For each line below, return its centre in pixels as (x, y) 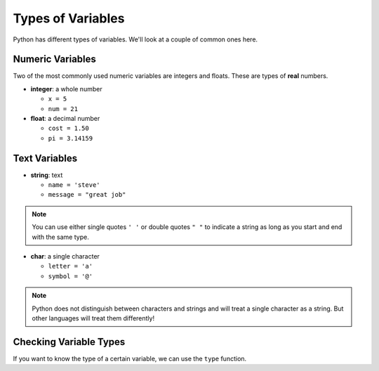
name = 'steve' (74, 185)
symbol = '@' (71, 276)
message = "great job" (87, 195)
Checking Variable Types (69, 342)
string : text (47, 175)
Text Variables (45, 158)
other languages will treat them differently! (93, 318)
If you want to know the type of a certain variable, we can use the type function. (130, 358)
